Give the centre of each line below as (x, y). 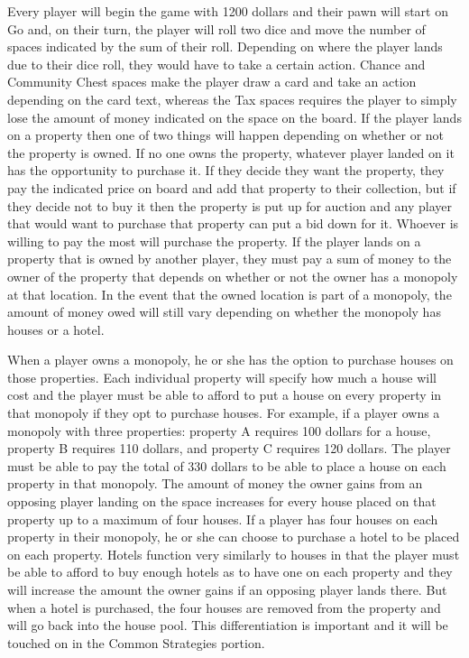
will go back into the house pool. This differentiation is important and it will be (228, 625)
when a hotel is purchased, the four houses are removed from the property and (224, 607)
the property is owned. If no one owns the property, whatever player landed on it (231, 152)
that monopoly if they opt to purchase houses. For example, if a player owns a (224, 413)
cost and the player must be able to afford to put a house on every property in (225, 395)
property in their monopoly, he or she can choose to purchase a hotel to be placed (234, 537)
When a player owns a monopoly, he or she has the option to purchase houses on (230, 360)
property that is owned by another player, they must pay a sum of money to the (230, 259)
